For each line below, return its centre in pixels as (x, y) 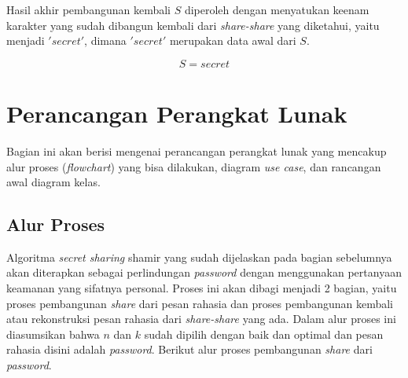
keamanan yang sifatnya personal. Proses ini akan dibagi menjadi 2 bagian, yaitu (202, 288)
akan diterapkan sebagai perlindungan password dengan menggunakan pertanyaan (204, 272)
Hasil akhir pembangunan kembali (88, 9)
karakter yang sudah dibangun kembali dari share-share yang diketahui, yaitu (193, 25)
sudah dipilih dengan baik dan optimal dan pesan (264, 334)
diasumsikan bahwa (53, 334)
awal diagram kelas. (53, 182)
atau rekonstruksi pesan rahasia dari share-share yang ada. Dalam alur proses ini (201, 319)
